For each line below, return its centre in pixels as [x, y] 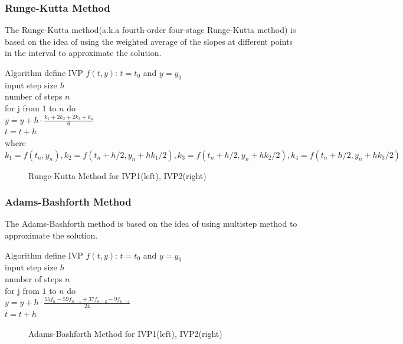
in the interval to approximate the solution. [83, 53]
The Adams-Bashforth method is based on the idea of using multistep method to [151, 224]
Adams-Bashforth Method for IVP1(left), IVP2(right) [125, 333]
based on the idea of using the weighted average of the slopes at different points [149, 41]
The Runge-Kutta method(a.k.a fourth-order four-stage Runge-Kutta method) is [150, 30]
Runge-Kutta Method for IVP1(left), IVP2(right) [117, 175]
